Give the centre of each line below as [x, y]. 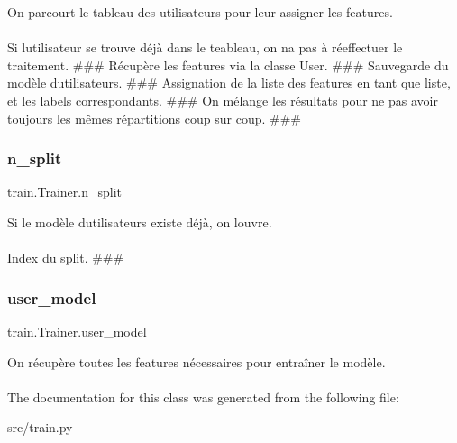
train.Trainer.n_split [65, 192]
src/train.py [40, 427]
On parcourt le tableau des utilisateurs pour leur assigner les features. [200, 12]
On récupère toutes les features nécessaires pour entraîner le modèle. [197, 361]
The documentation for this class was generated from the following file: [203, 397]
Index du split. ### [66, 258]
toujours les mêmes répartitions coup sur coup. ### [155, 118]
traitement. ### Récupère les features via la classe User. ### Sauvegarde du [228, 65]
